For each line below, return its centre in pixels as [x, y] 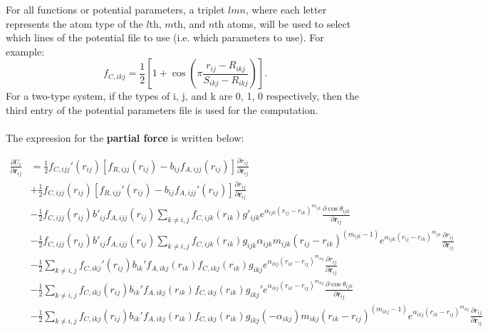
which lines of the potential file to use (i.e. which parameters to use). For [165, 37]
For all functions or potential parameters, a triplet [115, 9]
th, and [190, 23]
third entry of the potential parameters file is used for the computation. [162, 109]
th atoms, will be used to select [283, 23]
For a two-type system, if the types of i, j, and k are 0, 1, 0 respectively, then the [183, 96]
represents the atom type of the [74, 23]
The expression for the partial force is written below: [125, 138]
